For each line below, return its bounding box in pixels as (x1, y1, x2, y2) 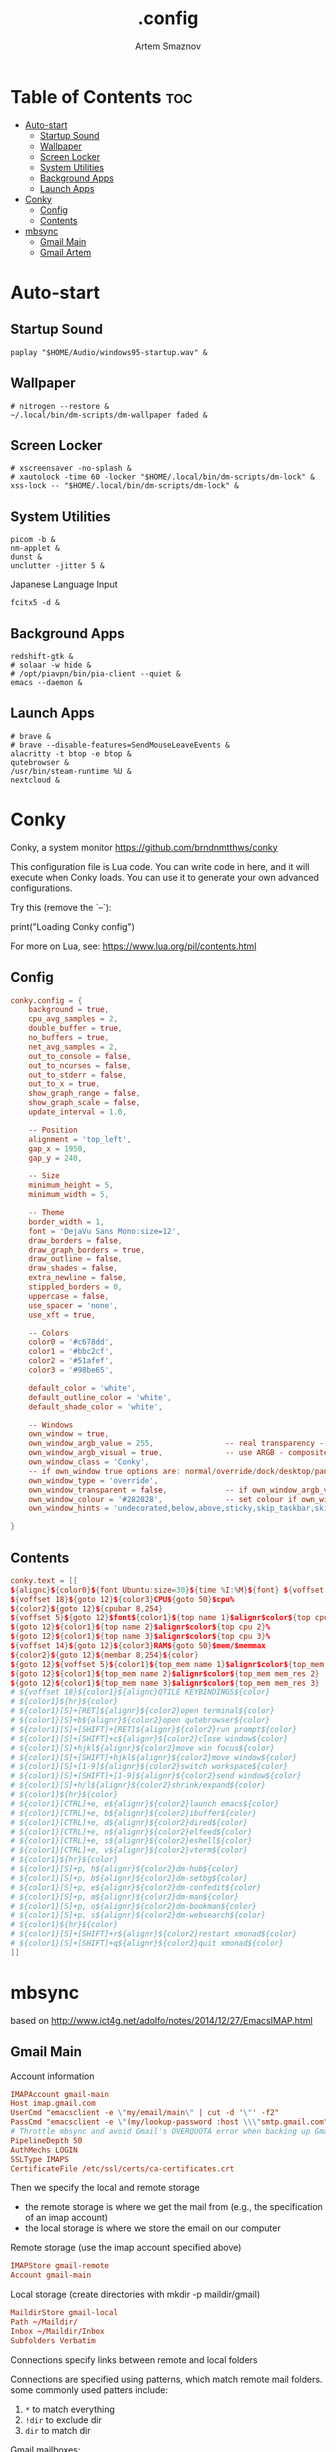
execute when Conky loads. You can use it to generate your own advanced (10, 871, 320, 883)
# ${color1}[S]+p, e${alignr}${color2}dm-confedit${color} (10, 1882, 262, 1892)
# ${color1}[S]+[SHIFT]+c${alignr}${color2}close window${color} (10, 1733, 288, 1744)
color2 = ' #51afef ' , (28, 1356, 114, 1366)
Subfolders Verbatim (10, 2335, 97, 2346)
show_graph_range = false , (28, 1088, 141, 1099)
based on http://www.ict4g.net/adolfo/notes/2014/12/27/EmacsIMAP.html (10, 2014, 313, 2026)
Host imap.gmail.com (10, 2098, 97, 2109)
